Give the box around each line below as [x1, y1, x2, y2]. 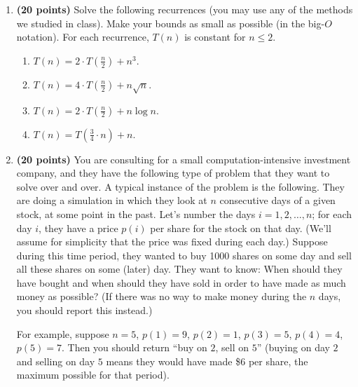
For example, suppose [16, 326, 109, 341]
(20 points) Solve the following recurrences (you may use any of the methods [16, 2, 353, 16]
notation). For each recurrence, [16, 29, 149, 44]
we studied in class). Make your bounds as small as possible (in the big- [16, 15, 325, 30]
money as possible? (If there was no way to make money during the [16, 289, 307, 304]
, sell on [215, 340, 249, 355]
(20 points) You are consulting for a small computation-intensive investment [16, 151, 351, 166]
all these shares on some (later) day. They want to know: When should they [16, 262, 343, 276]
